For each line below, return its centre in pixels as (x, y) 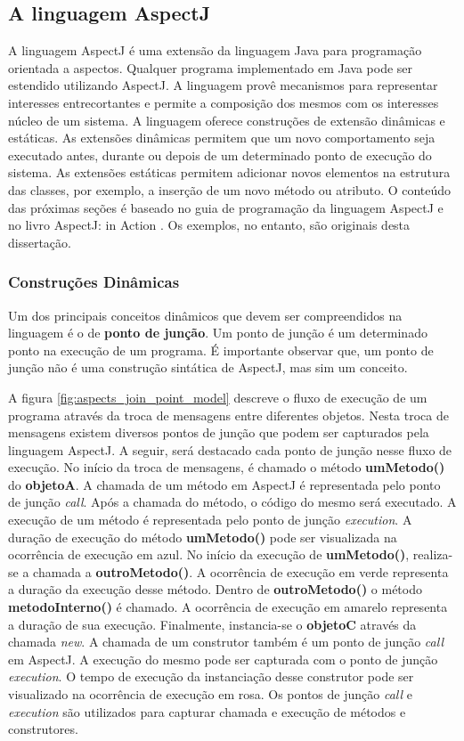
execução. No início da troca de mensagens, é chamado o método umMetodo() (227, 467)
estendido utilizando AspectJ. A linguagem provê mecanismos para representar (223, 85)
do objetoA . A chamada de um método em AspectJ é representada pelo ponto (224, 484)
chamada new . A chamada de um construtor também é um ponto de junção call (226, 642)
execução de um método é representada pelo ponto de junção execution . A (210, 520)
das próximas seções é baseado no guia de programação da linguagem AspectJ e (226, 207)
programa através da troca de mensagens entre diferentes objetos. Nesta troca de (228, 415)
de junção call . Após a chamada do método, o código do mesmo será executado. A (232, 502)
